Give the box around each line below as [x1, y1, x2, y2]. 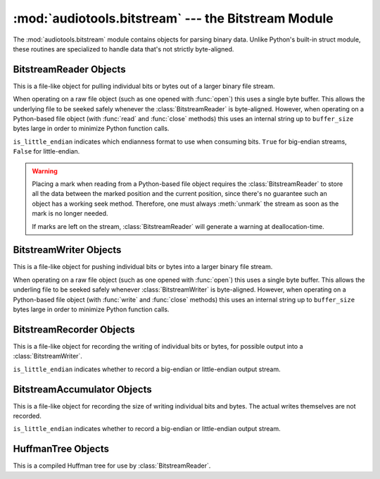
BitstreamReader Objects [13, 63, 126, 75]
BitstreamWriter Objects [13, 244, 122, 256]
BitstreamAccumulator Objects [13, 383, 152, 395]
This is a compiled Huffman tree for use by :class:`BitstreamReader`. [13, 461, 211, 470]
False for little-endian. [13, 147, 80, 156]
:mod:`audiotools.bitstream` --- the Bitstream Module [13, 11, 334, 26]
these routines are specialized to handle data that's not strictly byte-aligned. [13, 44, 234, 53]
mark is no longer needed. [32, 209, 108, 218]
